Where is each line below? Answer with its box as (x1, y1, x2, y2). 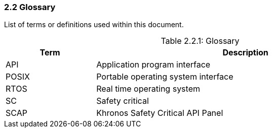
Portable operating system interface (96, 72, 234, 82)
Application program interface (96, 59, 211, 70)
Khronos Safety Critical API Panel (96, 108, 223, 118)
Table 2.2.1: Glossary (161, 36, 240, 46)
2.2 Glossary (4, 2, 56, 12)
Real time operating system (96, 84, 200, 94)
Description (222, 47, 268, 58)
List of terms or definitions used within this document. (4, 20, 184, 29)
